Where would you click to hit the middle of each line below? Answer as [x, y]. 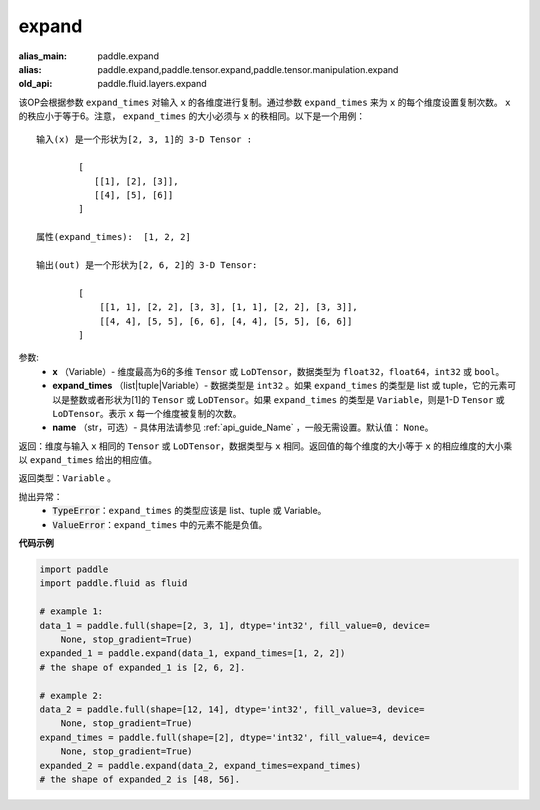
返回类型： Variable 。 [67, 478]
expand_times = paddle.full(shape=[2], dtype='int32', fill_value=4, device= [234, 737]
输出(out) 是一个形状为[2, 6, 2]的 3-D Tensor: [147, 265]
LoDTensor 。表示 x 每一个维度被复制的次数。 [147, 413]
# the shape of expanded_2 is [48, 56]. [139, 779]
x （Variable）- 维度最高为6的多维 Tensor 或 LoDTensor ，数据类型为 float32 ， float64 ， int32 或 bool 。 [278, 371]
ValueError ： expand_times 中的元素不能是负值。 [160, 524]
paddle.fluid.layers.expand [152, 84]
